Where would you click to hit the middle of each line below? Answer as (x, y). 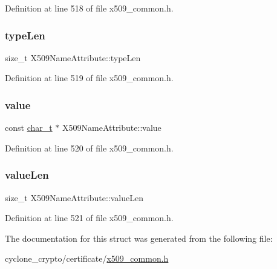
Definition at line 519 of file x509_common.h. (89, 78)
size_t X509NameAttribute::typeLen (73, 57)
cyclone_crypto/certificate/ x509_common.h (87, 258)
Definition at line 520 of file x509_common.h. (89, 148)
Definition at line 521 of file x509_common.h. (89, 218)
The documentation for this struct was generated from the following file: (139, 238)
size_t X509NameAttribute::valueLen (74, 197)
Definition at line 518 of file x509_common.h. (89, 8)
